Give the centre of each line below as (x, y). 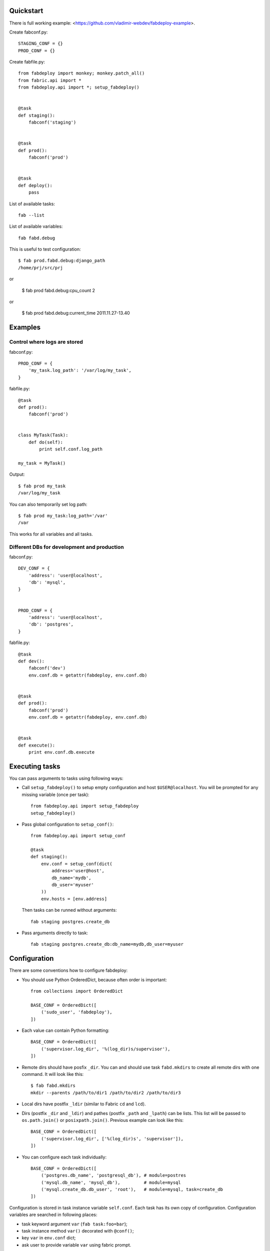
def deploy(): (35, 185)
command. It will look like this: (53, 1074)
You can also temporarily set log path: (48, 504)
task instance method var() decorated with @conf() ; (78, 1231)
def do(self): (46, 442)
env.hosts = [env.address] (74, 899)
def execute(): (37, 745)
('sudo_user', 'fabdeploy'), (76, 1012)
